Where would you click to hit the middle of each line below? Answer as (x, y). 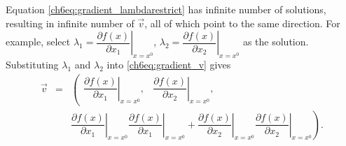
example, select (38, 42)
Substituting (32, 64)
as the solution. (276, 42)
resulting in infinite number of (70, 23)
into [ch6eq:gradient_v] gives (169, 64)
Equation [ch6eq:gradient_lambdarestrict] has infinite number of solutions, (166, 9)
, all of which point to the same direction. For (242, 23)
